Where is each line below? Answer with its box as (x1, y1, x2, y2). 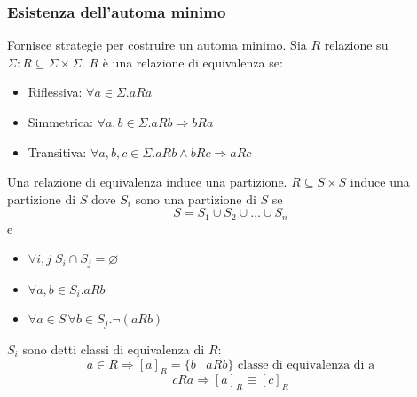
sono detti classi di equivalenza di (22, 339, 205, 358)
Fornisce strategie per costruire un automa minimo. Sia (7, 36, 307, 54)
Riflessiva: (28, 83, 83, 101)
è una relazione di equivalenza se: (102, 52, 283, 71)
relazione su (324, 36, 389, 54)
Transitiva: (28, 142, 87, 161)
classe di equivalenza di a (238, 358, 375, 371)
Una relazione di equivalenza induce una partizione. (7, 172, 287, 191)
